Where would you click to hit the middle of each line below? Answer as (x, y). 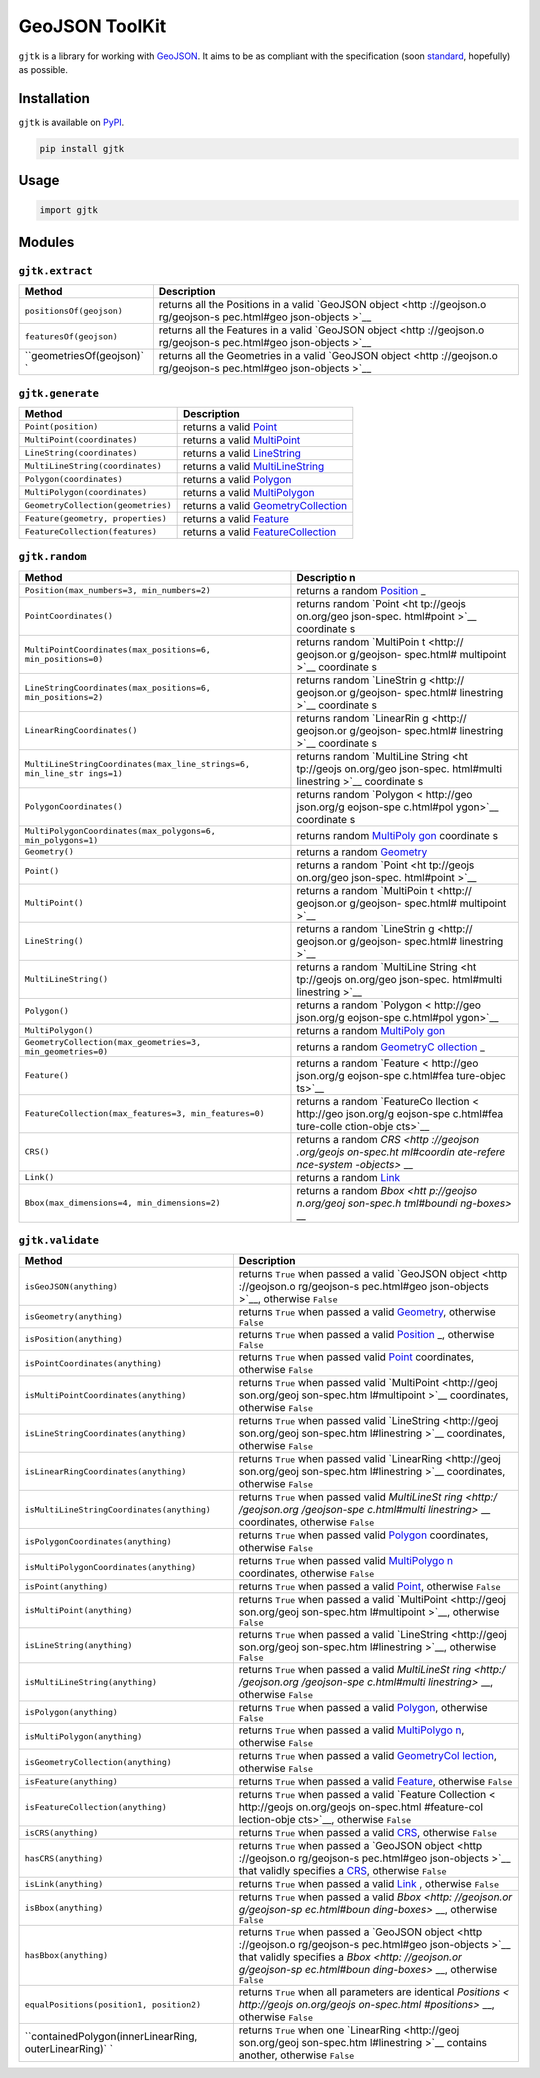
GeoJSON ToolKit (92, 26)
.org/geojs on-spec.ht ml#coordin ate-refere (401, 1152)
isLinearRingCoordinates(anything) (105, 1471)
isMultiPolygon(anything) (83, 1736)
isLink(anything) (64, 1883)
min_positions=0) (64, 658)
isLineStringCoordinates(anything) (105, 1433)
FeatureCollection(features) (91, 531)
